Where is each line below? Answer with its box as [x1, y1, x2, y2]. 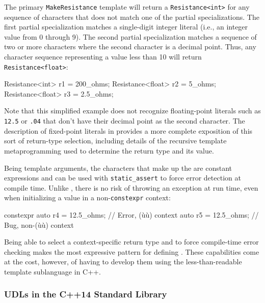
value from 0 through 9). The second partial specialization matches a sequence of [4, 31, 257, 42]
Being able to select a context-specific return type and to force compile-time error [4, 236, 259, 247]
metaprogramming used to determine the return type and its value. [4, 145, 214, 156]
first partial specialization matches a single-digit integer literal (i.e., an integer [4, 21, 248, 32]
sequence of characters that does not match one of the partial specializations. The [4, 11, 259, 22]
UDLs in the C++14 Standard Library [4, 288, 167, 300]
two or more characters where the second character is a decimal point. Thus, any [4, 41, 256, 52]
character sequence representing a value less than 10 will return [4, 51, 202, 62]
